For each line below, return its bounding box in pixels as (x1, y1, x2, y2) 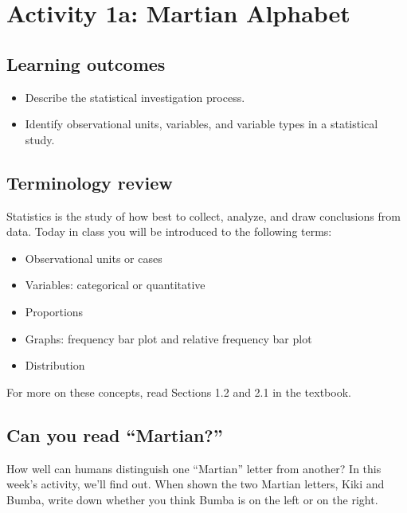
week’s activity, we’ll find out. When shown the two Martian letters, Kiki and (6, 476, 385, 492)
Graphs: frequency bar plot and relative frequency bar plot (25, 330, 312, 347)
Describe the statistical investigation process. (25, 88, 245, 105)
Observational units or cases (25, 249, 162, 266)
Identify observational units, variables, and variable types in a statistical (25, 116, 378, 132)
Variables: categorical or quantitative (25, 276, 205, 293)
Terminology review (6, 170, 173, 194)
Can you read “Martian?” (6, 422, 223, 447)
